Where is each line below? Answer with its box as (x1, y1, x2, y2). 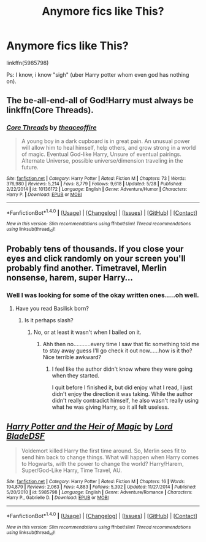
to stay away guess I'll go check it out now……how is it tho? (42, 347, 193, 354)
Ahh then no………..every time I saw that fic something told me (42, 341, 200, 348)
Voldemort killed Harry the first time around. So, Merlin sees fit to (21, 447, 186, 455)
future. (21, 163, 39, 171)
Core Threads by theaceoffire (6, 123, 97, 132)
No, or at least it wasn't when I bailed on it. (33, 328, 142, 336)
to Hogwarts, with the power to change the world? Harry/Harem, (21, 460, 184, 468)
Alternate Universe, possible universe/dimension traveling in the (21, 157, 183, 164)
